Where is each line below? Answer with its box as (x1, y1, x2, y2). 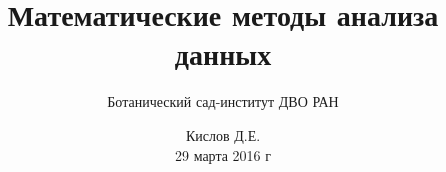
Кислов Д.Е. (185, 124, 261, 145)
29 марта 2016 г (174, 144, 272, 165)
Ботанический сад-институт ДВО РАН (107, 91, 339, 112)
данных (174, 33, 272, 74)
